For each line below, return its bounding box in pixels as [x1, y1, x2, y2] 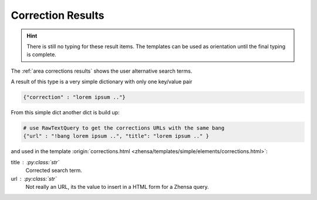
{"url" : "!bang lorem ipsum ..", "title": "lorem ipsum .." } [23, 133, 210, 140]
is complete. [26, 51, 57, 58]
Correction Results [11, 9, 105, 22]
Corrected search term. [25, 167, 82, 174]
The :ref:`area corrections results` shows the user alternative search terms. [11, 67, 193, 74]
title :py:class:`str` [11, 158, 60, 165]
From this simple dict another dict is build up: [11, 109, 120, 116]
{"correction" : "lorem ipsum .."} [23, 94, 126, 101]
